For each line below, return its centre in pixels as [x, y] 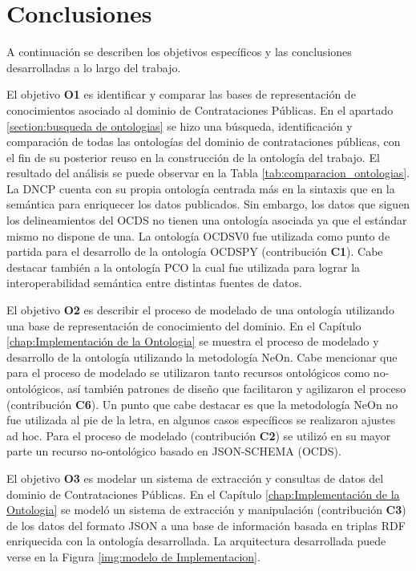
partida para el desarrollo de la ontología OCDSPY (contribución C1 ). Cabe [195, 251]
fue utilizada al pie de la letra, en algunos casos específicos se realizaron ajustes [201, 420]
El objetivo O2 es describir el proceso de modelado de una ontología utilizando [200, 310]
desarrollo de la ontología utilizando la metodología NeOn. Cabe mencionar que [202, 356]
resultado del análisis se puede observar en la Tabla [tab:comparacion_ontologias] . [208, 173]
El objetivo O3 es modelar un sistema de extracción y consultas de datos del [195, 478]
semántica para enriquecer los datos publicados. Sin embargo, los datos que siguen [208, 204]
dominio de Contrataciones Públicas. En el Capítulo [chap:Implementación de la [203, 494]
